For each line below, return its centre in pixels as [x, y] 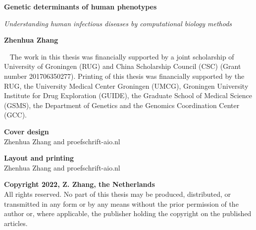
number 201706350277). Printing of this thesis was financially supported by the [124, 76]
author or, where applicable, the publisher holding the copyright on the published [128, 213]
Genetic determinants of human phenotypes [80, 6]
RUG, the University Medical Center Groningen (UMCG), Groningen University [126, 86]
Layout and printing [39, 158]
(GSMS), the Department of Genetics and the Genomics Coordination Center [122, 105]
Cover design [26, 131]
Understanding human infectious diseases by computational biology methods [118, 23]
